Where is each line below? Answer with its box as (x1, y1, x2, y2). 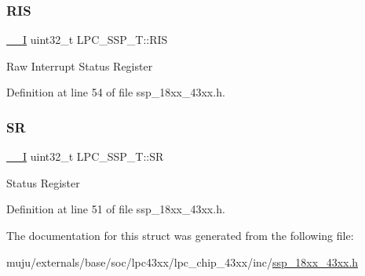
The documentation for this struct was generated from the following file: (6, 227, 354, 243)
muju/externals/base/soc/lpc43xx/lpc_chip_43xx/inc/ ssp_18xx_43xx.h (6, 253, 359, 270)
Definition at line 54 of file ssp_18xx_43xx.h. (6, 84, 225, 100)
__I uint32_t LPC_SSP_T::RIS (6, 31, 168, 48)
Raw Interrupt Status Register (6, 57, 153, 74)
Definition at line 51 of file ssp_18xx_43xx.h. (6, 201, 225, 217)
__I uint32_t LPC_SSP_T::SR (6, 148, 164, 165)
